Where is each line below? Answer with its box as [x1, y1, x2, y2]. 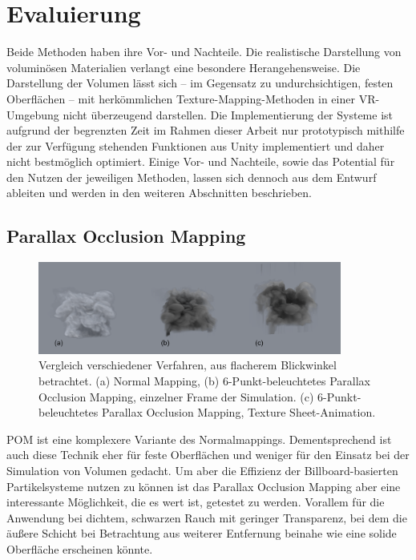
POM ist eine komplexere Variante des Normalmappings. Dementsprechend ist [6, 430, 392, 447]
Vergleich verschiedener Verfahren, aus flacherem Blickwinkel [38, 357, 337, 373]
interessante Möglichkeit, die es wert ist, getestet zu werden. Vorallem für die [6, 494, 385, 510]
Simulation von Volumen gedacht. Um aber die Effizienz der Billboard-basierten [6, 462, 398, 479]
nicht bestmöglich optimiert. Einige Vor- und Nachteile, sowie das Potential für [6, 153, 395, 170]
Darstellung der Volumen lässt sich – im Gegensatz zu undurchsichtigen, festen [6, 75, 394, 91]
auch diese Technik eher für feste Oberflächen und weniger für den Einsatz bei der [6, 446, 410, 463]
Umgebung [6, 106, 59, 123]
